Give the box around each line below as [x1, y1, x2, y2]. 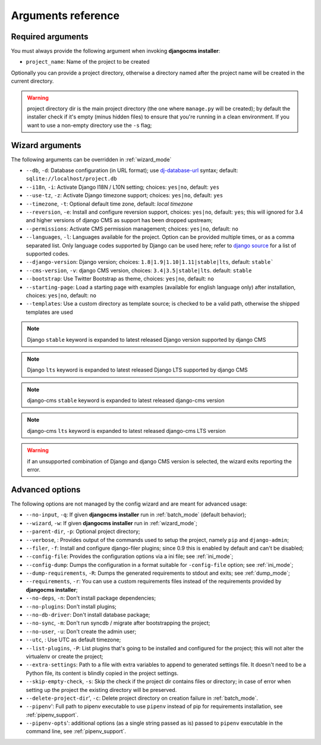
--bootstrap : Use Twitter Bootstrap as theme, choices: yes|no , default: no [26, 275, 214, 282]
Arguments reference [11, 9, 120, 22]
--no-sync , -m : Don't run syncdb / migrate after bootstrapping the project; [26, 619, 210, 626]
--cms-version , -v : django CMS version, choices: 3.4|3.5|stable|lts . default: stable [26, 267, 252, 274]
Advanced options [11, 484, 81, 494]
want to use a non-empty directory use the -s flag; [27, 121, 152, 129]
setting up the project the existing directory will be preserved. [26, 686, 177, 693]
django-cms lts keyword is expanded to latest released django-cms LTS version [27, 427, 226, 434]
